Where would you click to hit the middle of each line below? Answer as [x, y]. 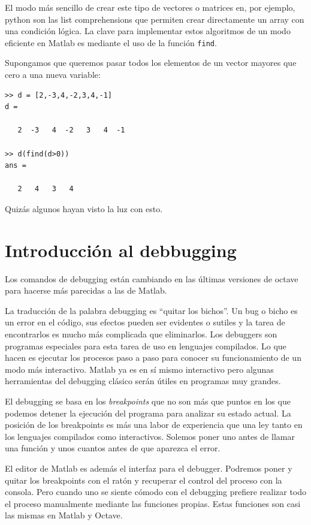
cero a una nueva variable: [53, 75]
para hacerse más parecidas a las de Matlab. [86, 290]
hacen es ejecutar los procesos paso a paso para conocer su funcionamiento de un [153, 357]
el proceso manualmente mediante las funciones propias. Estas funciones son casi [153, 503]
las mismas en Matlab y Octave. [64, 515]
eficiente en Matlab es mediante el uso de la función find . [111, 42]
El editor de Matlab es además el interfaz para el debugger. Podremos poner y [149, 468]
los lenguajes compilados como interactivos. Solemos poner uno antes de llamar [150, 436]
